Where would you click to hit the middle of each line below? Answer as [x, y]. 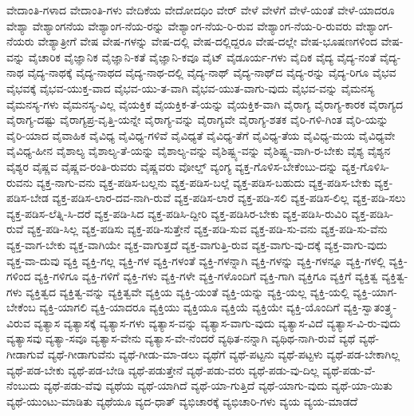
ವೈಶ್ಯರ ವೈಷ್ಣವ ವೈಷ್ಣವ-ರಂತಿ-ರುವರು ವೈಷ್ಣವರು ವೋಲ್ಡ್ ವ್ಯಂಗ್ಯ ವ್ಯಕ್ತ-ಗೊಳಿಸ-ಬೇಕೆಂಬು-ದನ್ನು [172, 166]
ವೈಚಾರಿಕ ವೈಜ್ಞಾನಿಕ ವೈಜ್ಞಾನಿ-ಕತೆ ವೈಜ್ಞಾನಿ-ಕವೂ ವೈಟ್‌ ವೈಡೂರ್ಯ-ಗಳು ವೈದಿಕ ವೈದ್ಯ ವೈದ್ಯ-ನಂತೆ [202, 56]
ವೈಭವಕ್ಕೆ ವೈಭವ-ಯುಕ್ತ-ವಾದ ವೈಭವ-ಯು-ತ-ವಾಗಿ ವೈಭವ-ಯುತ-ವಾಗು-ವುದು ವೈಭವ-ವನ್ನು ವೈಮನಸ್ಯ [191, 87]
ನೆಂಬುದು [23, 385]
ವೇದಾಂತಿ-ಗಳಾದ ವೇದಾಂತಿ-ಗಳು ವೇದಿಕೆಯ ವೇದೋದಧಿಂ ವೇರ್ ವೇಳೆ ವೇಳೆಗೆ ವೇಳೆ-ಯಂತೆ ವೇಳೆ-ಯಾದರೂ [201, 10]
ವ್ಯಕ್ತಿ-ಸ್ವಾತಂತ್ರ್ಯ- [370, 307]
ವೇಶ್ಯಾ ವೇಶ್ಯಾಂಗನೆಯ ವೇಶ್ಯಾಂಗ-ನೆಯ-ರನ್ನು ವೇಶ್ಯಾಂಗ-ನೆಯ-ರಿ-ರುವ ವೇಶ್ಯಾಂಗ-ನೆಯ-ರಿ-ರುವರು [179, 25]
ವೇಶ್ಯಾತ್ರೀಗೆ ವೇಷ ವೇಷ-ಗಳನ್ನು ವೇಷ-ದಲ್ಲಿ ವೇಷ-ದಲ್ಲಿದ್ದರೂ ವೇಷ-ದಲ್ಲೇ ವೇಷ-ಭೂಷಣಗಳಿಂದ [208, 41]
